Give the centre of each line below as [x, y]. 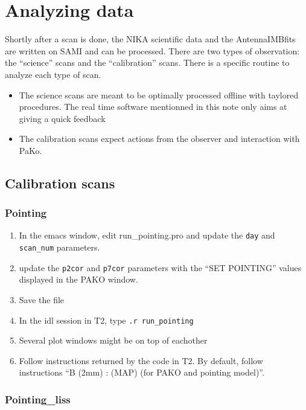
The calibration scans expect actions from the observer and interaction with [159, 139]
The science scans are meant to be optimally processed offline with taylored [159, 94]
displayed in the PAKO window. [78, 279]
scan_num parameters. [59, 247]
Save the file [42, 300]
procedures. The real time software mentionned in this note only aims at [153, 107]
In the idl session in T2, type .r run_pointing [106, 320]
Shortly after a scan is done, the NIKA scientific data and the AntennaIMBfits [150, 39]
